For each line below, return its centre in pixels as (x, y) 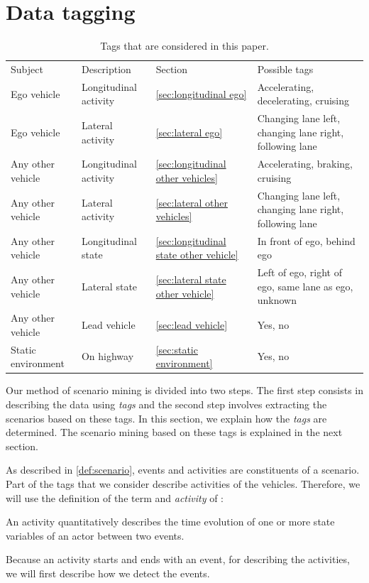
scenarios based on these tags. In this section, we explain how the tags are (166, 418)
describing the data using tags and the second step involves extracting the (166, 404)
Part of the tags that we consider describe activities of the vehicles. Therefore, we (183, 483)
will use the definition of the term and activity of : (115, 497)
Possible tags (285, 69)
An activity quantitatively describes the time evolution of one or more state (170, 522)
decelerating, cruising (303, 100)
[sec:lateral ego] (189, 132)
